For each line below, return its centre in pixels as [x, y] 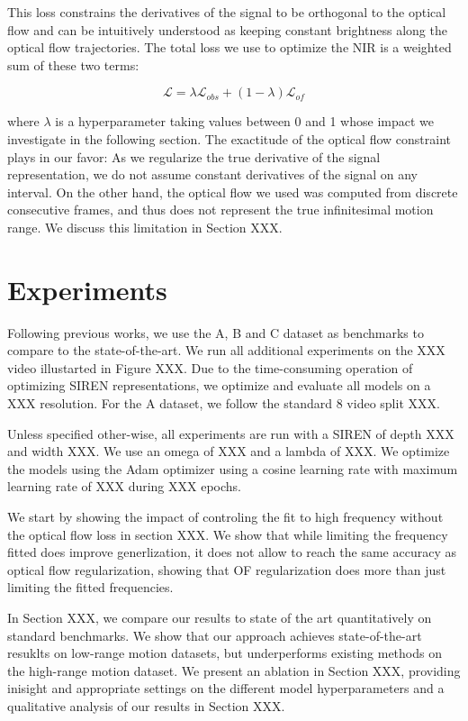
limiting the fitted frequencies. [90, 587]
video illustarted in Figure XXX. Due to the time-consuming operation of [210, 367]
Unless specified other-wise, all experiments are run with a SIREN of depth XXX [231, 433]
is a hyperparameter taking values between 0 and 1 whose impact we [245, 121]
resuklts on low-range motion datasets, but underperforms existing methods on [225, 653]
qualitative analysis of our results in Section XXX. [146, 705]
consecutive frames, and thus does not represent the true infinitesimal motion [220, 210]
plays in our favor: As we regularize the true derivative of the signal [194, 156]
